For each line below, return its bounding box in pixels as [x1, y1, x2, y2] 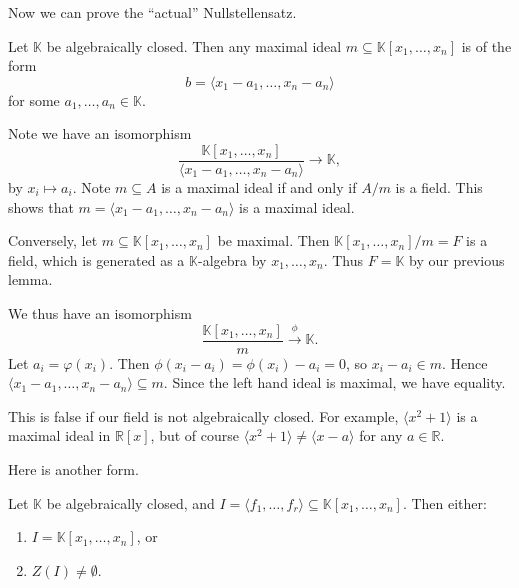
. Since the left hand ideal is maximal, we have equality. [163, 372, 506, 393]
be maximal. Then [217, 230, 330, 251]
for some [8, 89, 60, 110]
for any [359, 425, 403, 446]
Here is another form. [8, 459, 139, 480]
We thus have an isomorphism [8, 303, 192, 323]
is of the [461, 35, 512, 56]
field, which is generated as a [8, 249, 185, 270]
